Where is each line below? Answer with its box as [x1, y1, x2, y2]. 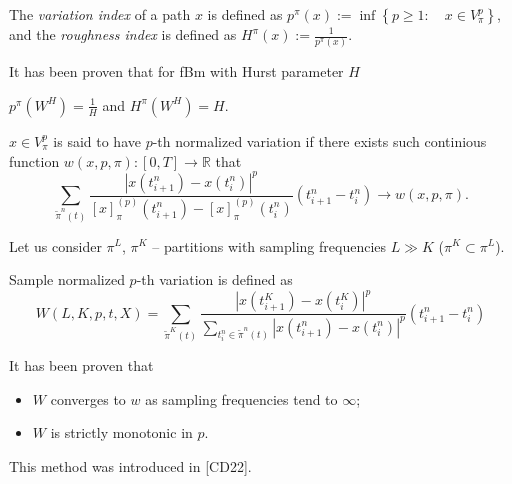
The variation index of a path [9, 4, 191, 24]
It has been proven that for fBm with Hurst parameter [9, 61, 344, 82]
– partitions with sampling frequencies [152, 235, 387, 256]
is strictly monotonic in [50, 422, 193, 443]
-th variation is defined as [136, 269, 293, 290]
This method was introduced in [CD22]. [9, 455, 252, 476]
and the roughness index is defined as [9, 24, 237, 44]
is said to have [53, 130, 141, 151]
